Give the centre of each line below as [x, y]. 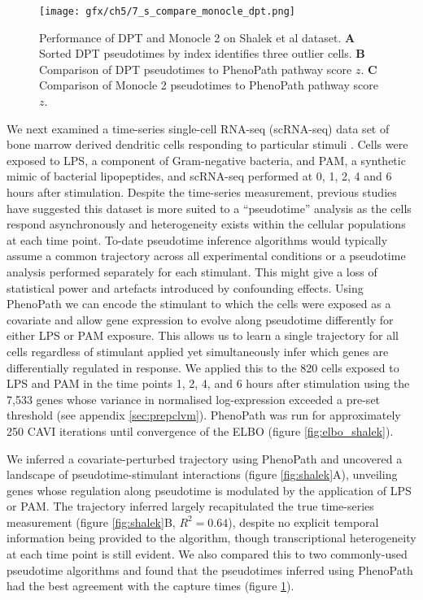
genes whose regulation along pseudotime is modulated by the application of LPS [209, 490]
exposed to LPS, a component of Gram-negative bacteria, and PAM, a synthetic [206, 160]
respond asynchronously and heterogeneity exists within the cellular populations [206, 224]
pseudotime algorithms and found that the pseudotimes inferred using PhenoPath [210, 570]
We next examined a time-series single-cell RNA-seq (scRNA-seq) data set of [198, 128]
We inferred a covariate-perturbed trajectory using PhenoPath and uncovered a [205, 458]
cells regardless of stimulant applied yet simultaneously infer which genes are [198, 351]
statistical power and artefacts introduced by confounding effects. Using [185, 287]
